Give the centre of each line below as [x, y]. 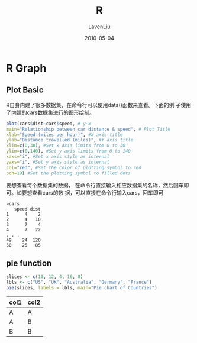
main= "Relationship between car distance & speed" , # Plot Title [88, 129]
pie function [29, 263]
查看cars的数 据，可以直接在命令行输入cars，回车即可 [98, 192]
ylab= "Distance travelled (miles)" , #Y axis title [70, 140]
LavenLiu [99, 27]
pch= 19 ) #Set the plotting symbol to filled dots [69, 173]
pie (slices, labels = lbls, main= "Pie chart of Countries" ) [82, 288]
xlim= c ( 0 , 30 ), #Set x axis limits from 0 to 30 [66, 145]
